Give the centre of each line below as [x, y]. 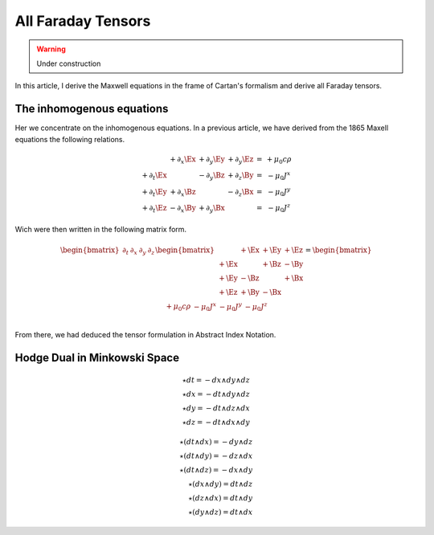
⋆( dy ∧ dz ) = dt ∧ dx [220, 512]
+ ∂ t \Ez [154, 209]
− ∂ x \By [183, 209]
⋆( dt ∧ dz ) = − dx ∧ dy [216, 470]
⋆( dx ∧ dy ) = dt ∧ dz [220, 484]
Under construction [69, 63]
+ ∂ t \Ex [155, 177]
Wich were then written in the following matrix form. [101, 229]
